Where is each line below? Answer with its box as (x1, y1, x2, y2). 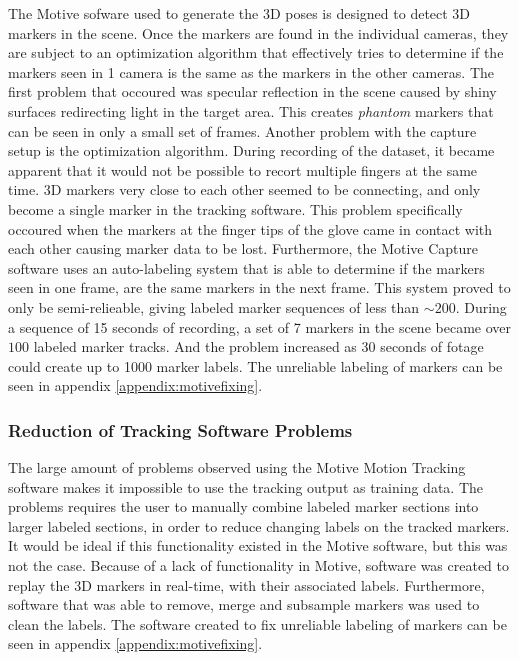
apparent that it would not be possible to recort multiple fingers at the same (8, 159, 478, 180)
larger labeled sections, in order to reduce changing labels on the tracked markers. (8, 515, 510, 536)
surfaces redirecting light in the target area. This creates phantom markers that (8, 100, 494, 121)
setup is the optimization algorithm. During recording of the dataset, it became (8, 140, 495, 161)
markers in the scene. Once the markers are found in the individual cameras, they (8, 22, 509, 43)
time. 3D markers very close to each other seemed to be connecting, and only (8, 179, 481, 200)
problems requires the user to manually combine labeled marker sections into (8, 496, 479, 517)
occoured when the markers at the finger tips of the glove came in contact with (8, 218, 493, 239)
